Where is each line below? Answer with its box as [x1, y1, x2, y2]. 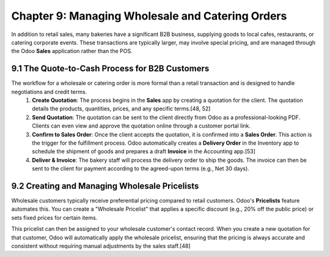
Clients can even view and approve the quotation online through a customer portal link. [32, 122, 251, 129]
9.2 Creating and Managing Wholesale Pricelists [11, 181, 199, 191]
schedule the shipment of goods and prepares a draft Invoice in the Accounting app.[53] [32, 148, 256, 155]
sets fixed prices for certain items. [11, 214, 98, 221]
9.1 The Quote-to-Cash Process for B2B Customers [11, 63, 210, 74]
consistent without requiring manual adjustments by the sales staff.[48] [11, 242, 191, 250]
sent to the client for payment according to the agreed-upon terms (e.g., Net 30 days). [32, 165, 250, 172]
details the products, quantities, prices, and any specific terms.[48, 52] [32, 105, 211, 112]
